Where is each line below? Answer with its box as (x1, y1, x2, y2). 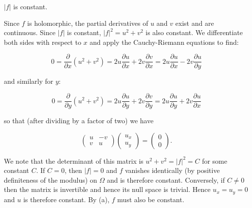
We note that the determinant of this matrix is (4, 155, 144, 166)
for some (202, 155, 227, 166)
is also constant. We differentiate (145, 27, 243, 38)
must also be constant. (117, 194, 184, 204)
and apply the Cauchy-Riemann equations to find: (90, 37, 239, 47)
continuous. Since (4, 27, 55, 38)
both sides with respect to (4, 37, 81, 47)
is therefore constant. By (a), (23, 194, 109, 204)
